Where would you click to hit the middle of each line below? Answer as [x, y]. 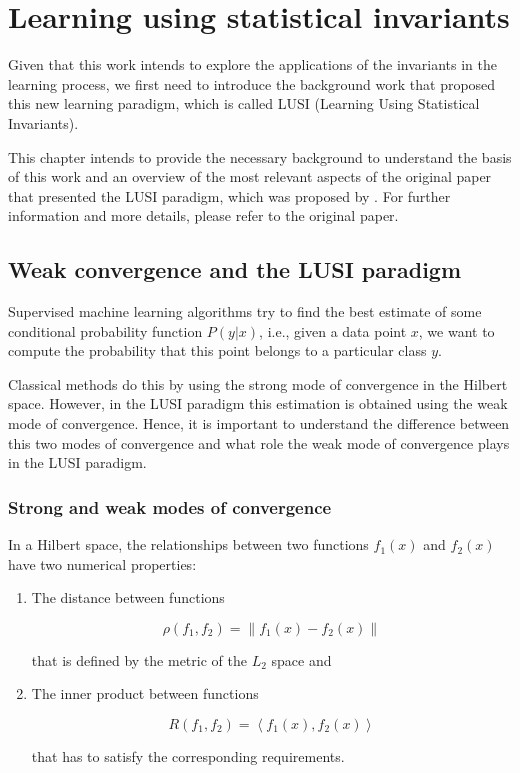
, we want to [456, 330]
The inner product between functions [145, 693]
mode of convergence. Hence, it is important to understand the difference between [259, 423]
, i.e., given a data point [333, 330]
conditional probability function [105, 330]
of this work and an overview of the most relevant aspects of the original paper [250, 176]
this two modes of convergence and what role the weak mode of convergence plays [259, 442]
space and [301, 659]
